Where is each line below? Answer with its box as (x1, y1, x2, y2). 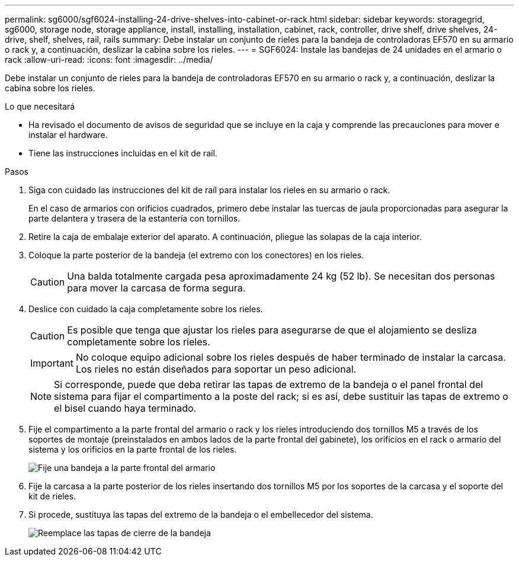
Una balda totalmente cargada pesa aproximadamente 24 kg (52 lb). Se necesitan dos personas (67, 270, 495, 282)
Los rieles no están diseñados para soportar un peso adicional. (75, 363, 357, 375)
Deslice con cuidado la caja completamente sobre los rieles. (28, 304, 263, 314)
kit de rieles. (28, 491, 76, 501)
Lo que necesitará (5, 101, 75, 111)
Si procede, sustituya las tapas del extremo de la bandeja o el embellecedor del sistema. (28, 509, 373, 520)
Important (30, 357, 73, 369)
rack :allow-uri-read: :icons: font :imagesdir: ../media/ (5, 55, 213, 65)
